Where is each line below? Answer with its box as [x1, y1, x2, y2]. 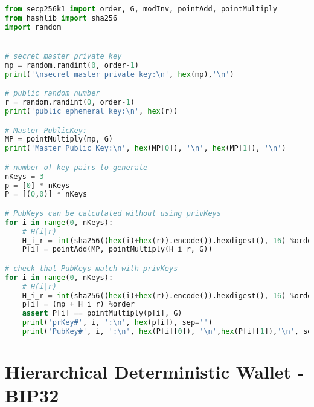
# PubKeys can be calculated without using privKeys [5, 209, 221, 218]
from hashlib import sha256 [5, 13, 118, 22]
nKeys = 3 [5, 172, 44, 181]
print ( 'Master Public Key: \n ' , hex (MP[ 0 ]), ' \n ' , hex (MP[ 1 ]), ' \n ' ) [5, 144, 286, 153]
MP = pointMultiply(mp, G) [5, 135, 113, 144]
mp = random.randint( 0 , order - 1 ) [5, 60, 139, 70]
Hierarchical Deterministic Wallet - [5, 359, 304, 384]
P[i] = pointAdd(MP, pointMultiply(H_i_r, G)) [22, 245, 213, 254]
